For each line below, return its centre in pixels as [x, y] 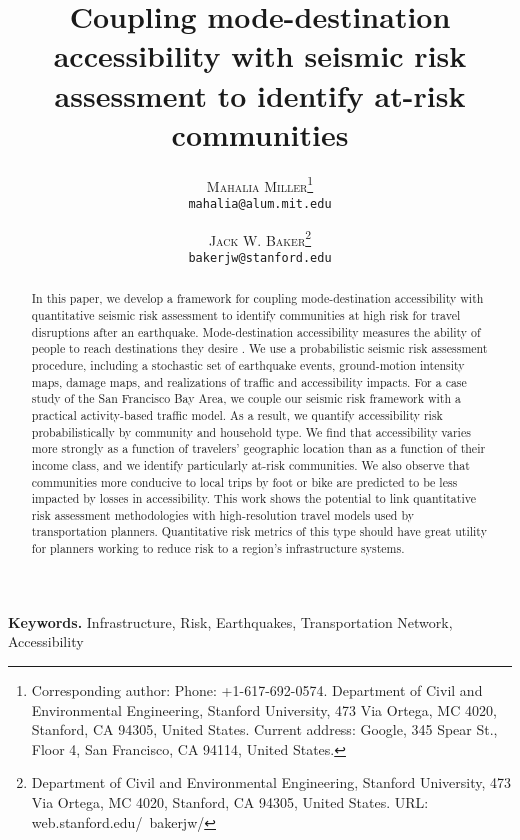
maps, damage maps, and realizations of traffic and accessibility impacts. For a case [249, 381]
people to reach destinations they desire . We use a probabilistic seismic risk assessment [259, 348]
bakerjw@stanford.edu [260, 257]
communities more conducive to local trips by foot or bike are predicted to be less [244, 481]
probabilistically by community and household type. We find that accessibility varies [251, 431]
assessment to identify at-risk [260, 94]
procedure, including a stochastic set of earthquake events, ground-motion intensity [248, 364]
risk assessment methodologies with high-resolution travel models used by [222, 514]
